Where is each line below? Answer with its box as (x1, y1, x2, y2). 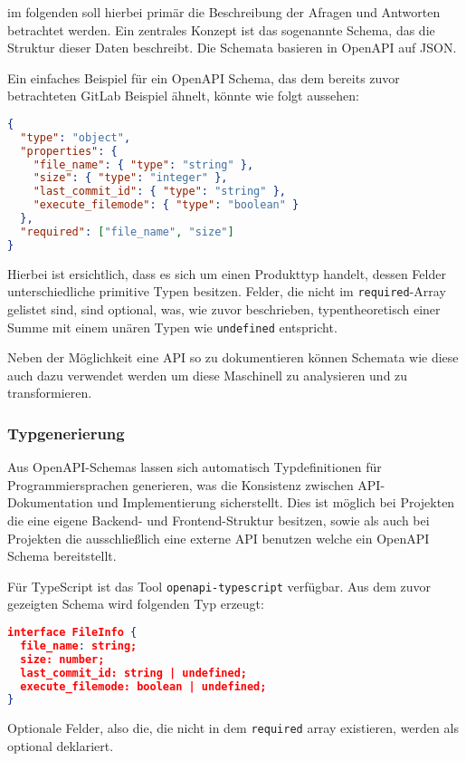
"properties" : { (20, 144, 118, 158)
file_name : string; (20, 639, 138, 652)
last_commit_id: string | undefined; (20, 666, 247, 679)
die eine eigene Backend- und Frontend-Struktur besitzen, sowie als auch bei (7, 511, 430, 529)
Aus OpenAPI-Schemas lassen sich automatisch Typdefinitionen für (7, 458, 382, 477)
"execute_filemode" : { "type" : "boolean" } (33, 198, 300, 212)
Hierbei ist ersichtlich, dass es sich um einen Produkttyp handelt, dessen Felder (7, 264, 446, 283)
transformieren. (7, 383, 92, 402)
